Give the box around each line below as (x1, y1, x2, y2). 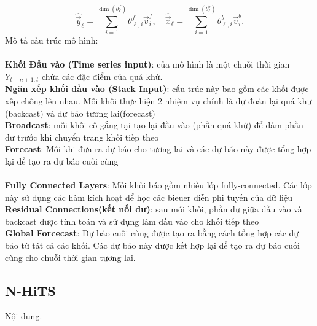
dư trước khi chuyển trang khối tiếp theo (5, 130, 159, 143)
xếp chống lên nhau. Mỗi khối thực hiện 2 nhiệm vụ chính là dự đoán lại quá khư (5, 94, 312, 107)
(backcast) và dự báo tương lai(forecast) (5, 106, 155, 119)
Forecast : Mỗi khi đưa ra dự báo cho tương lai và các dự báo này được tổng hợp (5, 142, 311, 155)
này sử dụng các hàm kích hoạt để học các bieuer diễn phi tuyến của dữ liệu (5, 190, 292, 203)
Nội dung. (5, 309, 42, 322)
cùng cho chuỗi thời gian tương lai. (5, 250, 136, 263)
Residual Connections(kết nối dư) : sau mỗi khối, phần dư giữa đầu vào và (5, 203, 302, 215)
